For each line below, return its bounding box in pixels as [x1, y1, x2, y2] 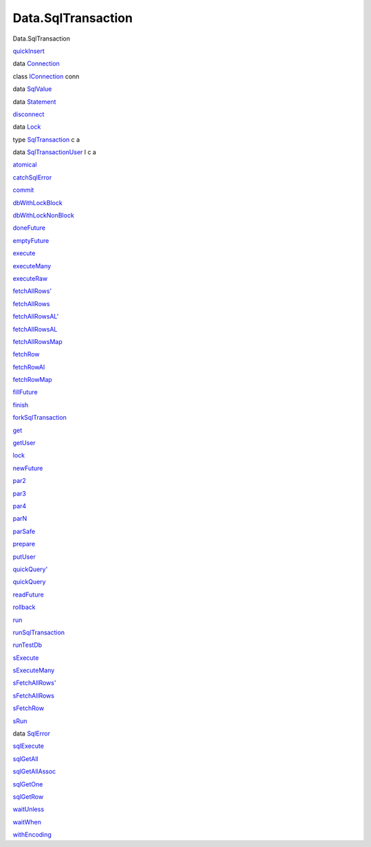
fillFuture [12, 388, 38, 396]
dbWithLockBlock [12, 198, 63, 206]
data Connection [12, 59, 60, 68]
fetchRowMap [12, 376, 53, 384]
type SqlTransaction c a [12, 135, 80, 144]
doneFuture [12, 224, 46, 232]
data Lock [12, 122, 41, 131]
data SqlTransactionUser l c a [12, 148, 96, 156]
